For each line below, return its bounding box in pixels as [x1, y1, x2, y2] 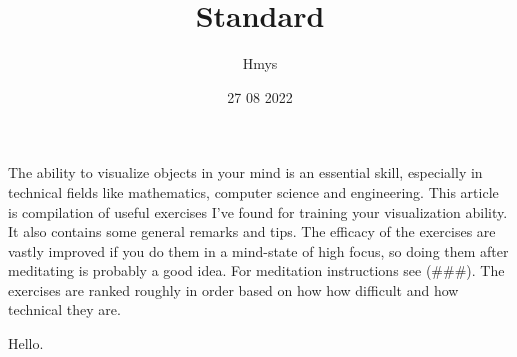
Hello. [8, 333, 44, 354]
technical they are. [8, 299, 121, 320]
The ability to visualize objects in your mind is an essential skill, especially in [8, 162, 483, 183]
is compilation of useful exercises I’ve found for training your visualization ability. [8, 201, 508, 222]
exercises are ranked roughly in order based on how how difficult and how [8, 279, 459, 300]
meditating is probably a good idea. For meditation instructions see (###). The [8, 260, 505, 281]
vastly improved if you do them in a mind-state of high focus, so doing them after [8, 240, 509, 261]
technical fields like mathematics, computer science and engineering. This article [8, 181, 499, 202]
